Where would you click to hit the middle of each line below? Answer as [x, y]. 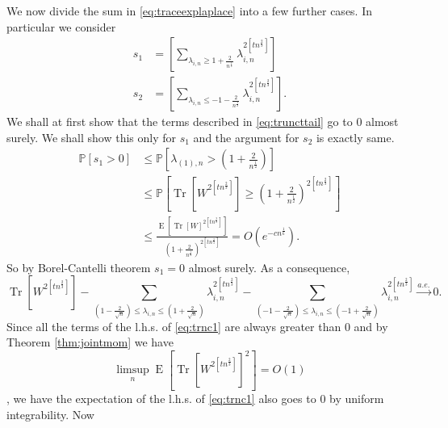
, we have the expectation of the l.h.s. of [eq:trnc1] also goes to [161, 398]
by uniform [357, 398]
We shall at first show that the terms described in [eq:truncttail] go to [180, 122]
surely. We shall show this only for [92, 137]
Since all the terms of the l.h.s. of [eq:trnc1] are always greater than [174, 326]
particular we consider [61, 26]
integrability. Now [50, 414]
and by [371, 326]
